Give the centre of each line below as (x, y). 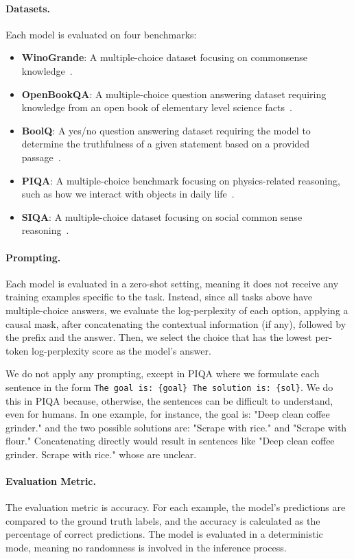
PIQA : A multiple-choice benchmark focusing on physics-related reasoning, (181, 180)
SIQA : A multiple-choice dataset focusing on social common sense (162, 216)
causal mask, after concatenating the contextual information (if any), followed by (176, 323)
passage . (41, 157)
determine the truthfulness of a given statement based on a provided (166, 144)
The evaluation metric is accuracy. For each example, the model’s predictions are (176, 507)
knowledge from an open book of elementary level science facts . (157, 107)
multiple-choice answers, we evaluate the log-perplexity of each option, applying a (177, 310)
